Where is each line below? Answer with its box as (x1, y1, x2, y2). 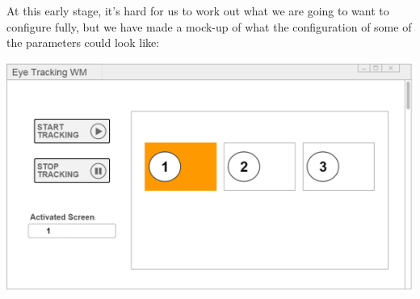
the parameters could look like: (6, 34, 160, 51)
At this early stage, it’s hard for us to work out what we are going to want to (6, 2, 389, 19)
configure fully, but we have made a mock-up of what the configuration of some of (6, 18, 412, 35)
